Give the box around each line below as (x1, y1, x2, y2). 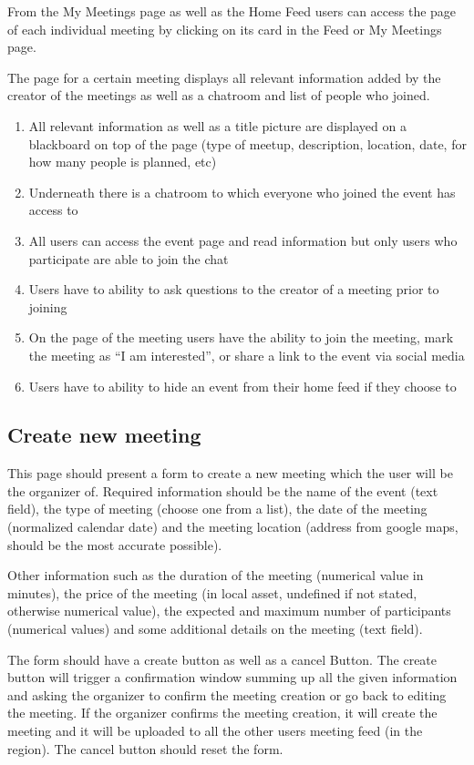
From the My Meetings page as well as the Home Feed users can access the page (7, 2, 457, 20)
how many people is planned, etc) (28, 152, 217, 171)
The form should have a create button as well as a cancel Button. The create (7, 649, 438, 668)
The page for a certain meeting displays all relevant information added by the (7, 67, 441, 87)
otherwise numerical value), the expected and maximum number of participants (7, 601, 451, 620)
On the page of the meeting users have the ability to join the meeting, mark (28, 328, 454, 347)
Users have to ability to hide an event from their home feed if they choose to (28, 376, 457, 395)
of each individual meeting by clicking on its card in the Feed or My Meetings (7, 19, 442, 38)
